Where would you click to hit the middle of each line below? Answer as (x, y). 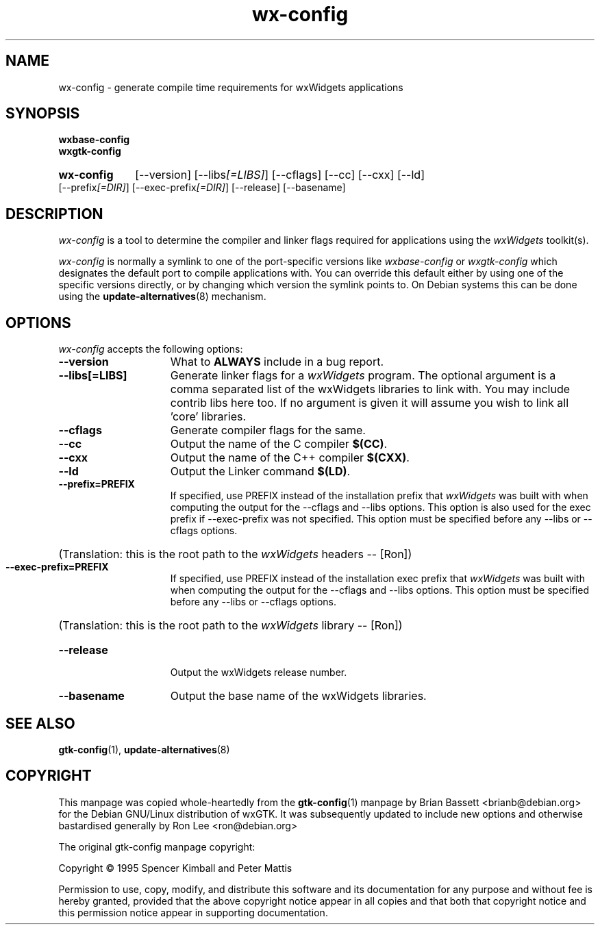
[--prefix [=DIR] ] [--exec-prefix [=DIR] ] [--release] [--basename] (202, 188)
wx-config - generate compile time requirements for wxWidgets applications (231, 87)
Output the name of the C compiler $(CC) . (279, 444)
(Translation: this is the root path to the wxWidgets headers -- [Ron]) (235, 554)
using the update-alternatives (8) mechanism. (162, 297)
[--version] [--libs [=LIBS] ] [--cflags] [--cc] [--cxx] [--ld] (280, 175)
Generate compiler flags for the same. (268, 430)
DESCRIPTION (54, 214)
